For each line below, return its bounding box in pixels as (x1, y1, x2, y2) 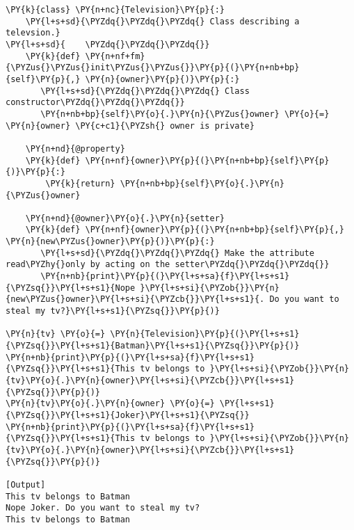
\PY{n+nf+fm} (85, 51, 145, 61)
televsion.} (6, 28, 61, 38)
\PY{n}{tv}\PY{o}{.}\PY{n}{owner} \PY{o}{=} (6, 399, 215, 409)
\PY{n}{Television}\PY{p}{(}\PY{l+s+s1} (110, 329, 300, 339)
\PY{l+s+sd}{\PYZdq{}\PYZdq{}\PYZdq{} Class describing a (25, 16, 300, 26)
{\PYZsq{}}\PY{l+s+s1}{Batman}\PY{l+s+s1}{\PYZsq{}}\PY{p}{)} (6, 341, 300, 351)
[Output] (6, 479, 46, 490)
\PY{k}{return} (45, 178, 115, 188)
